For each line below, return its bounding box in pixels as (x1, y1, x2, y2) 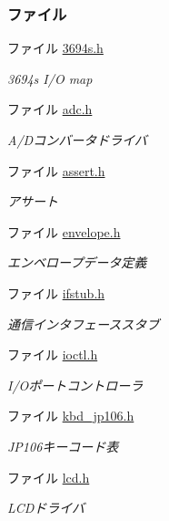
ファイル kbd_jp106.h (7, 406, 134, 425)
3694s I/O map (7, 68, 93, 88)
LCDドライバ (7, 498, 85, 517)
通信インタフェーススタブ (7, 314, 160, 333)
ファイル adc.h (7, 99, 93, 119)
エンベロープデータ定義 (7, 253, 147, 272)
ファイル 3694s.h (7, 38, 104, 57)
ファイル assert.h (7, 161, 105, 180)
